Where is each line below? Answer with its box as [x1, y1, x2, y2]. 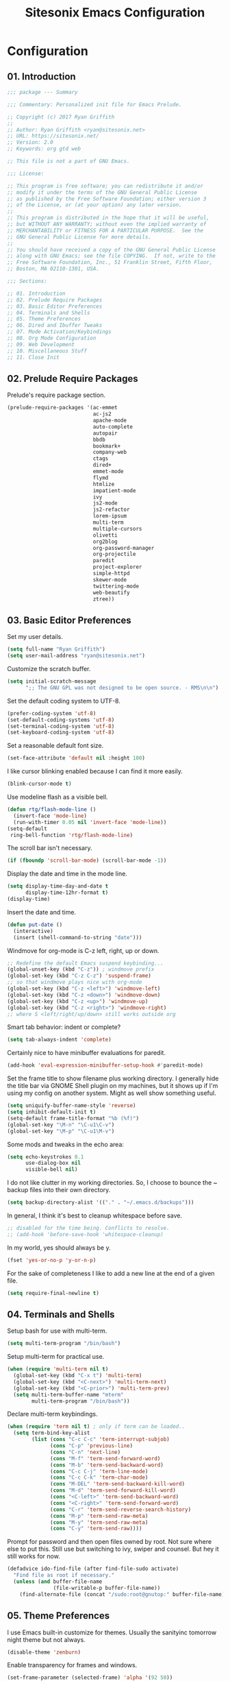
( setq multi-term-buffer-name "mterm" [13, 1391, 125, 1398]
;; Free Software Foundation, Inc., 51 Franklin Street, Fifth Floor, [7, 259, 213, 266]
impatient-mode [92, 487, 136, 494]
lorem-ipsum [92, 513, 127, 520]
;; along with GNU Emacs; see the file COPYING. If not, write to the [7, 252, 216, 260]
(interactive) [13, 928, 53, 934]
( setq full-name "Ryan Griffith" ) [7, 646, 106, 653]
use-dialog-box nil [25, 1160, 81, 1167]
